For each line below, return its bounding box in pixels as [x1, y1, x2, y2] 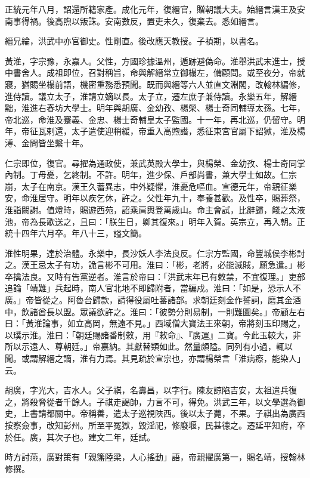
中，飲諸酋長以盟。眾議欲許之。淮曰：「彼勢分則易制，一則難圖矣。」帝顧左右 [5, 305, 305, 317]
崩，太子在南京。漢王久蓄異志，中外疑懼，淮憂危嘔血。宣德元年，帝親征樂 [5, 180, 297, 192]
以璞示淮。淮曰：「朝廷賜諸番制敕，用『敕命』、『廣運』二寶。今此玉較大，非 [5, 328, 301, 341]
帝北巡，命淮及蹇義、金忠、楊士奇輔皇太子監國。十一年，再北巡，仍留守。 [5, 113, 297, 125]
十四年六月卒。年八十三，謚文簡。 [13, 227, 147, 239]
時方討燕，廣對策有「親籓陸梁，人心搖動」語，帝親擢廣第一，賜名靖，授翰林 [5, 451, 305, 463]
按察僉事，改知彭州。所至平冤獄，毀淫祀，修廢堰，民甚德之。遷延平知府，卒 [5, 419, 305, 431]
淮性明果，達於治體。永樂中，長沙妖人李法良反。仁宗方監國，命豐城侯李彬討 [5, 246, 305, 259]
